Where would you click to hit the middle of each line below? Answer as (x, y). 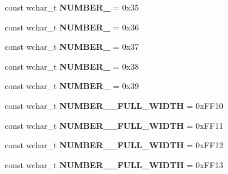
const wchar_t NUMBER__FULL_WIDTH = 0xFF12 (114, 145)
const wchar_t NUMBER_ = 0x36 (72, 27)
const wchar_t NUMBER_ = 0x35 (72, 7)
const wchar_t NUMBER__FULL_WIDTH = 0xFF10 (114, 105)
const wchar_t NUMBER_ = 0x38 (72, 66)
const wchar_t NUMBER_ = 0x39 (72, 86)
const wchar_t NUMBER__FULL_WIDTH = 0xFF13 (114, 164)
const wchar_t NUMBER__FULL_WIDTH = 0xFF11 (114, 125)
